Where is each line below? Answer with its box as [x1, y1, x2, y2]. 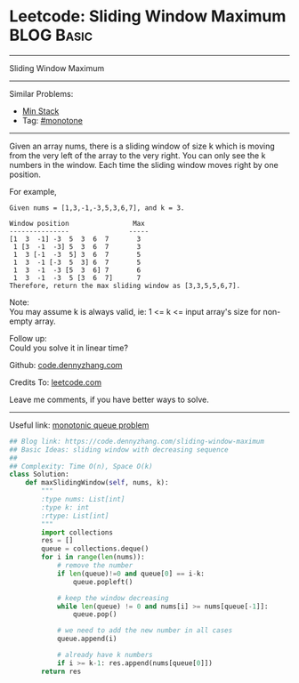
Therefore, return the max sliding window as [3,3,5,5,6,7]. [9, 281, 241, 290]
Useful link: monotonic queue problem [9, 420, 149, 430]
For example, [9, 186, 58, 197]
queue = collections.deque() [41, 544, 149, 553]
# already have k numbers [56, 651, 153, 660]
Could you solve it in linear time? [9, 342, 129, 353]
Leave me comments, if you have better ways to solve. [9, 394, 209, 405]
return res [41, 667, 82, 676]
